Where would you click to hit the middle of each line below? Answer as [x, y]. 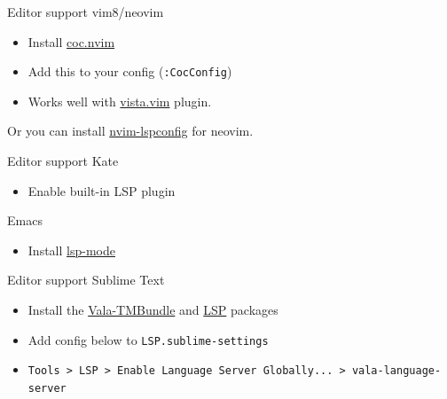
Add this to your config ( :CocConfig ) [130, 71]
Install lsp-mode [71, 250]
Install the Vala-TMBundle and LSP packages [153, 309]
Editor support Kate [63, 161]
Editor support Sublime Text [86, 280]
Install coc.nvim [71, 41]
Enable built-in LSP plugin [102, 190]
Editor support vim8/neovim [86, 12]
